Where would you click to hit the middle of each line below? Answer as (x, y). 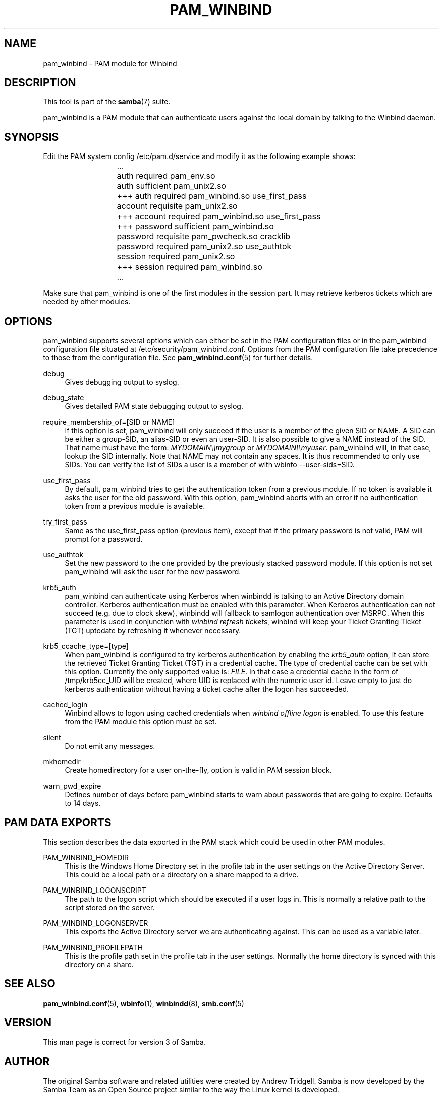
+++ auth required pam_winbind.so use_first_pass (212, 196)
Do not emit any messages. (110, 746)
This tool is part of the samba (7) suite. (107, 102)
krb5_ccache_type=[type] (86, 646)
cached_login (65, 705)
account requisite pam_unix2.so (177, 206)
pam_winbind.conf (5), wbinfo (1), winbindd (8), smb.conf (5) (144, 1003)
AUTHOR (27, 1062)
